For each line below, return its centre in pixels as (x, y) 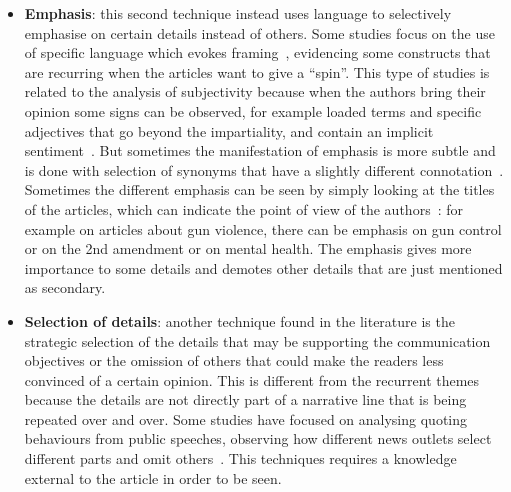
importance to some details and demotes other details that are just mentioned (263, 267)
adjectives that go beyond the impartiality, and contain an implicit (229, 130)
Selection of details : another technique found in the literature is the (239, 320)
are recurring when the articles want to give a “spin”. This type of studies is (257, 71)
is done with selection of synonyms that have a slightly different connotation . (264, 169)
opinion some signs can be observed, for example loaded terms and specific (253, 110)
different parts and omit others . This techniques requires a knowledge (240, 458)
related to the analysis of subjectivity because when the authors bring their (255, 91)
